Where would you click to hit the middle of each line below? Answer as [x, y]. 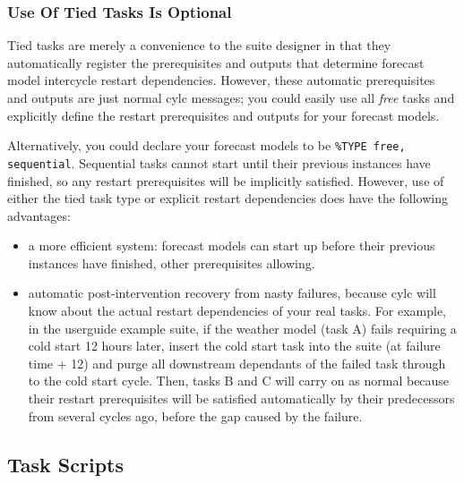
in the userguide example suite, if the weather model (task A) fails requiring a [242, 328]
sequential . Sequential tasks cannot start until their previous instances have [219, 162]
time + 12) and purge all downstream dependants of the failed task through [237, 363]
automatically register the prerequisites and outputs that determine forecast [216, 62]
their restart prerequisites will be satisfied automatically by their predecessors [241, 398]
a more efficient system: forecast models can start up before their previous [232, 246]
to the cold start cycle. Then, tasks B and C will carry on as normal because [239, 381]
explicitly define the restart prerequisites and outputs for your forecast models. [223, 115]
